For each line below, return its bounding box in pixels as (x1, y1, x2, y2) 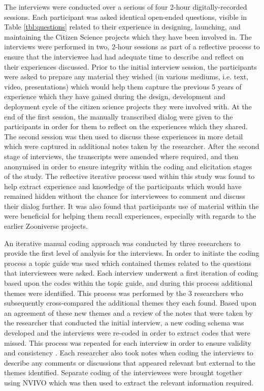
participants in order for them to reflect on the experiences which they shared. (4, 121, 248, 132)
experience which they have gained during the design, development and (4, 91, 225, 102)
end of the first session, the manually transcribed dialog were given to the (4, 111, 233, 122)
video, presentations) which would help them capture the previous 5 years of (4, 81, 242, 92)
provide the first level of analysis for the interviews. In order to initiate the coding (4, 248, 259, 258)
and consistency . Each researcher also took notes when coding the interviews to (4, 347, 253, 358)
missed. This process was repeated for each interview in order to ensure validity (4, 337, 251, 348)
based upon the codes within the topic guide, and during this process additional (4, 278, 253, 288)
